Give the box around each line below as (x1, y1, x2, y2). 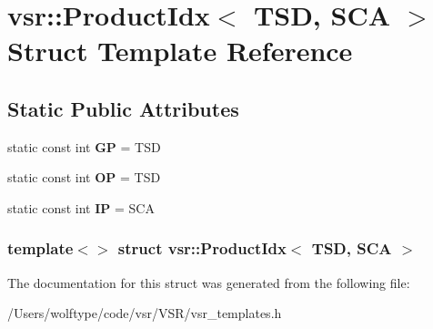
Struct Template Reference (7, 32, 353, 69)
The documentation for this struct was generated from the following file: (7, 272, 410, 292)
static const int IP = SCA (7, 198, 155, 217)
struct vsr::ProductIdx (117, 237, 287, 260)
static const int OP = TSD (7, 168, 161, 187)
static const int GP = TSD (7, 137, 161, 156)
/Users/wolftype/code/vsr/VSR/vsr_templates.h (7, 303, 282, 323)
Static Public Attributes (7, 94, 239, 122)
